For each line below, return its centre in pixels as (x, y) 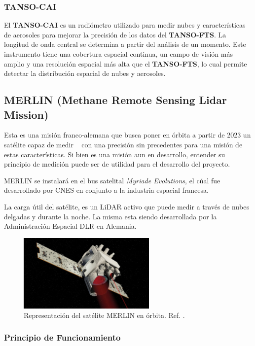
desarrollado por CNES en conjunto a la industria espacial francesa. (106, 190)
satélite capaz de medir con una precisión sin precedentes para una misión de (123, 144)
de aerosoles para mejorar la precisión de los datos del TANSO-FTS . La (115, 34)
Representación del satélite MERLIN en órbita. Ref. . (104, 315)
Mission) (26, 114)
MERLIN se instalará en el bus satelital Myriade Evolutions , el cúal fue (112, 180)
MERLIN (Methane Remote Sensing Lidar (115, 100)
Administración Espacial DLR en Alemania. (70, 226)
